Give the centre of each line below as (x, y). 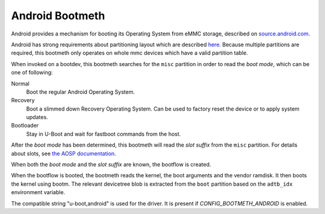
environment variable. (38, 192)
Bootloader (25, 126)
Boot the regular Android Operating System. (81, 92)
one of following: (32, 73)
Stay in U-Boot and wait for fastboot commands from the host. (104, 134)
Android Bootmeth (58, 16)
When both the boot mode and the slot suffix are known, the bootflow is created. (111, 165)
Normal (20, 84)
